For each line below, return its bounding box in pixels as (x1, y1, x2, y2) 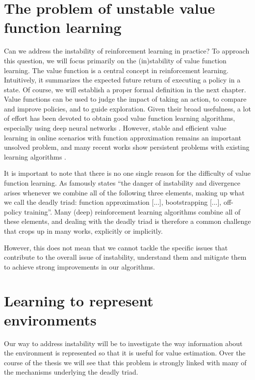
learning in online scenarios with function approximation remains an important (4, 132, 241, 142)
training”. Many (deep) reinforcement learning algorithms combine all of (24, 206, 241, 217)
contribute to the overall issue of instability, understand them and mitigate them (4, 252, 247, 262)
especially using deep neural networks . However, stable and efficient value (4, 123, 227, 133)
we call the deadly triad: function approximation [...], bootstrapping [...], (4, 197, 222, 207)
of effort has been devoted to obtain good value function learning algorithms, (4, 113, 235, 123)
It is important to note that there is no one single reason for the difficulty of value (4, 168, 251, 178)
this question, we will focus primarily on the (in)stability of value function (4, 55, 227, 65)
